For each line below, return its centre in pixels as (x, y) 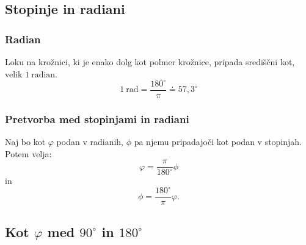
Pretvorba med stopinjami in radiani (97, 119)
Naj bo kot (25, 141)
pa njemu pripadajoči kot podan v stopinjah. (218, 141)
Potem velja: (28, 153)
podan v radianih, (90, 141)
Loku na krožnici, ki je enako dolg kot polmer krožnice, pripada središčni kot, (150, 62)
